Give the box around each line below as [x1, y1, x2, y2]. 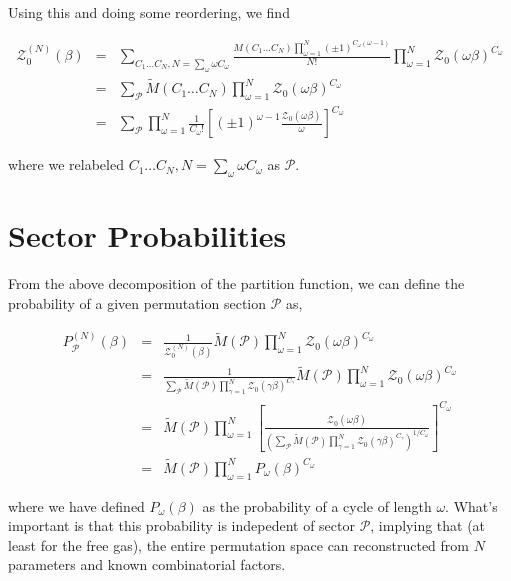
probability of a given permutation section [8, 292, 267, 313]
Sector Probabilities [8, 215, 287, 256]
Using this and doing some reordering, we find [8, 2, 290, 22]
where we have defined [8, 495, 145, 516]
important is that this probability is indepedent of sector [8, 515, 355, 536]
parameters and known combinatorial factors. [8, 554, 286, 575]
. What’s [445, 495, 498, 516]
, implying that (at [370, 515, 486, 536]
